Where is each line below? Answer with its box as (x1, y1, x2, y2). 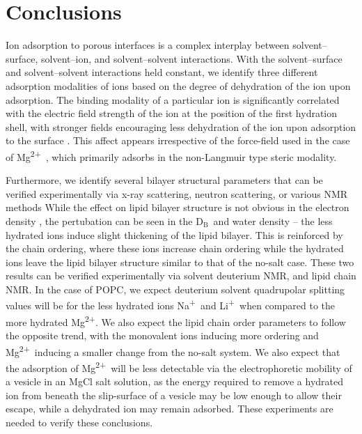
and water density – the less (213, 213, 333, 228)
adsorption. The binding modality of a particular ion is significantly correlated (6, 92, 340, 107)
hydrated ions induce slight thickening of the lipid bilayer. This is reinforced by (6, 227, 343, 242)
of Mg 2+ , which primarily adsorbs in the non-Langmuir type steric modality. (6, 147, 337, 164)
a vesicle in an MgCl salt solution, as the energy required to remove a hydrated (6, 374, 344, 389)
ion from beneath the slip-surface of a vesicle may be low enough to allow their (6, 387, 342, 402)
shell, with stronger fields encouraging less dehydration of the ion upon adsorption (6, 119, 356, 134)
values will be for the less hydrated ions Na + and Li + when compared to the (6, 296, 335, 313)
